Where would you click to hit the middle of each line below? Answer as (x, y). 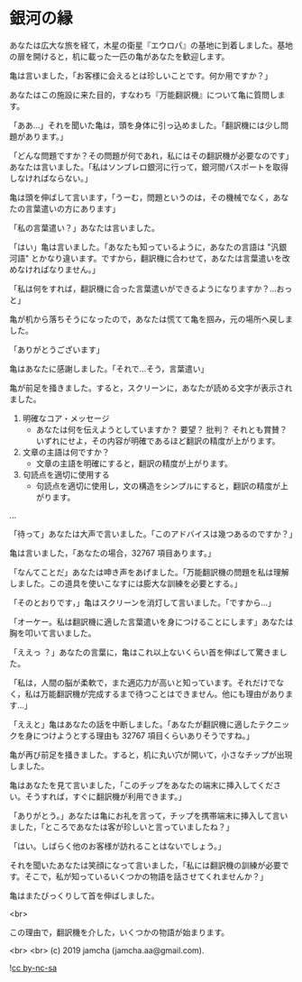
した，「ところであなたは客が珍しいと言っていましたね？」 (125, 827)
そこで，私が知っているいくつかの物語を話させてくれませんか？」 (146, 876)
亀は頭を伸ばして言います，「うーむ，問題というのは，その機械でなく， (141, 197)
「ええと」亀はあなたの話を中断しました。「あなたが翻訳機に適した (134, 724)
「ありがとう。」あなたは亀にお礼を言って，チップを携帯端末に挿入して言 (145, 815)
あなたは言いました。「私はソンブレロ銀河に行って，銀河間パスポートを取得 (149, 167)
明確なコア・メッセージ (66, 418)
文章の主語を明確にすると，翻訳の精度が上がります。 (134, 463)
